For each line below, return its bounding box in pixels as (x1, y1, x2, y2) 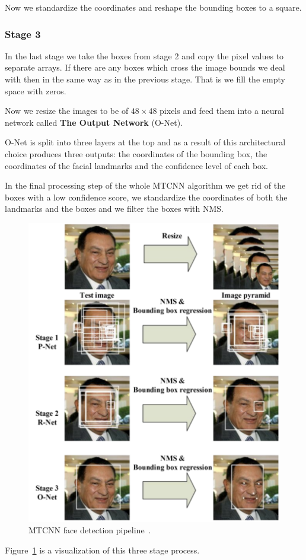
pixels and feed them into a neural (160, 104, 284, 117)
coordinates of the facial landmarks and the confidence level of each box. (5, 159, 268, 171)
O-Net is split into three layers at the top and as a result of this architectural (5, 136, 286, 148)
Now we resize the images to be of (5, 104, 129, 117)
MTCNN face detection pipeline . (28, 524, 151, 536)
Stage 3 (5, 26, 41, 41)
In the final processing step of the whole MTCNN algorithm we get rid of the (5, 179, 286, 192)
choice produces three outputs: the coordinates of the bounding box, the (5, 147, 267, 160)
